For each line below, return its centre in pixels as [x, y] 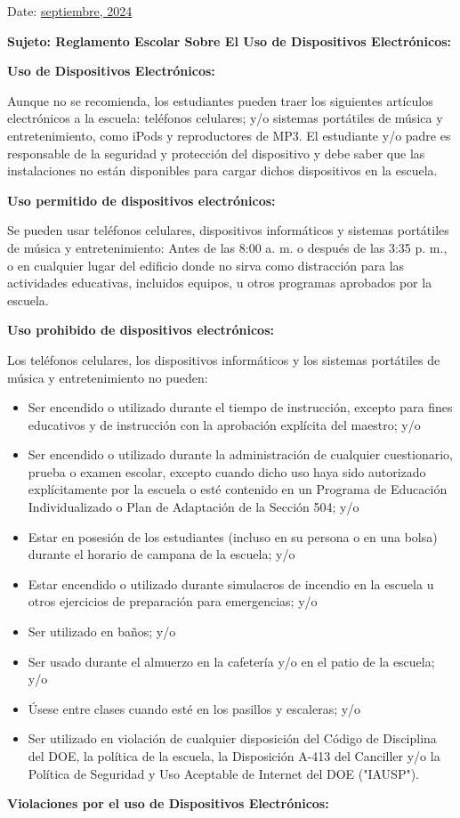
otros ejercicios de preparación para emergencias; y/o [173, 601]
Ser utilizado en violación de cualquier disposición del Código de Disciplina [232, 738]
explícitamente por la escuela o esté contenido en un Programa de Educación [238, 489]
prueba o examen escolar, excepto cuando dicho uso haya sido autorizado [227, 471]
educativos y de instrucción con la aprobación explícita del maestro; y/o [224, 424]
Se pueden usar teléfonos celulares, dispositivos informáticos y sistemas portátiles [228, 230]
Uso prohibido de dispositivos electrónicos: [141, 330]
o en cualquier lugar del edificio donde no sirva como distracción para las [206, 265]
